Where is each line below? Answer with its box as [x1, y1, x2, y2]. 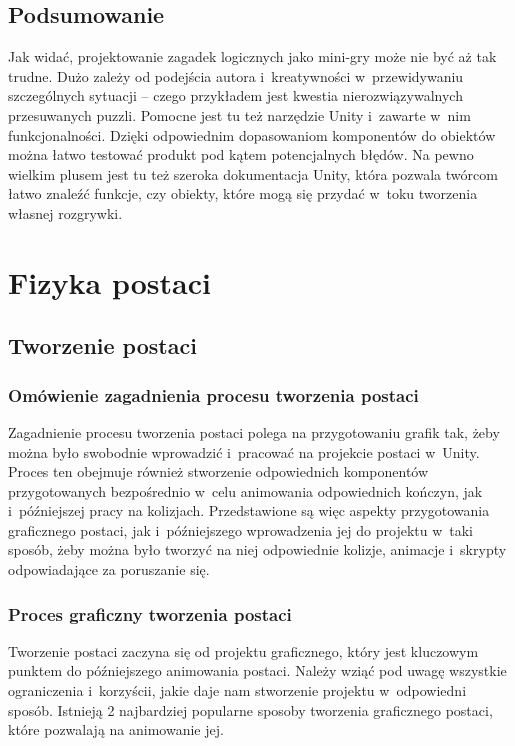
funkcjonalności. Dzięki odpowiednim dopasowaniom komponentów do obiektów [8, 124, 496, 145]
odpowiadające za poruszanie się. [8, 559, 210, 580]
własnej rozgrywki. [8, 202, 123, 223]
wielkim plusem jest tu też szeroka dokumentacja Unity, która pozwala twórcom [8, 163, 498, 184]
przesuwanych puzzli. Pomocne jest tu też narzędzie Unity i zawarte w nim [8, 104, 471, 125]
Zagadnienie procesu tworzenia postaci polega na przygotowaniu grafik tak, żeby [8, 421, 500, 442]
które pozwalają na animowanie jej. [8, 719, 224, 740]
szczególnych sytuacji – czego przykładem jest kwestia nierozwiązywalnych [8, 85, 463, 106]
